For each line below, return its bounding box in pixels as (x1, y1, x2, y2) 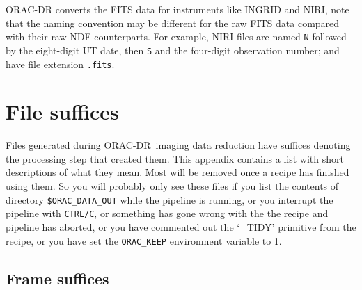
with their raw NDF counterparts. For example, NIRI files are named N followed (6, 29, 347, 44)
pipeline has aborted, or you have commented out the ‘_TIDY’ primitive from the (6, 219, 356, 234)
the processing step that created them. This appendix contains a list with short (6, 151, 344, 166)
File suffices (6, 97, 119, 126)
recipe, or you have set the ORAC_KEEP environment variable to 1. (6, 233, 282, 248)
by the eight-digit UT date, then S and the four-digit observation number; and (6, 42, 340, 57)
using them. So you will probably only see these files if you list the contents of (6, 179, 339, 193)
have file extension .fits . (6, 56, 115, 71)
